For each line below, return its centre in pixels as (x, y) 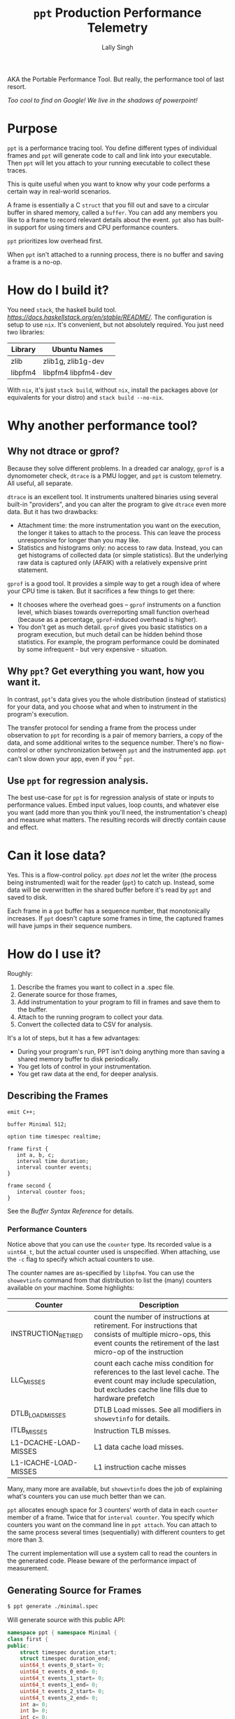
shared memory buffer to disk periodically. (78, 1059)
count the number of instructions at (152, 1317)
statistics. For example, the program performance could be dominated (118, 641)
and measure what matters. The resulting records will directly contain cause (117, 820)
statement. (33, 570)
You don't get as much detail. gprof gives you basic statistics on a (112, 627)
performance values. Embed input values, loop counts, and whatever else (113, 805)
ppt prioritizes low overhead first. (55, 240)
